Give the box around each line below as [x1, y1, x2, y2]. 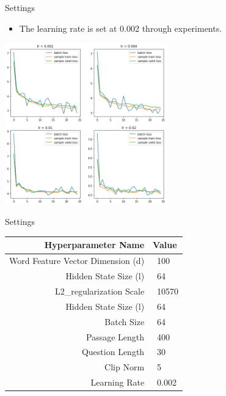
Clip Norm [104, 361, 145, 373]
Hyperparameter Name [44, 238, 145, 251]
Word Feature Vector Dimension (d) [9, 254, 145, 267]
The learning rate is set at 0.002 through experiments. [19, 21, 222, 34]
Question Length [81, 345, 145, 358]
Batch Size [104, 315, 145, 328]
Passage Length [86, 330, 145, 343]
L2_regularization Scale [54, 284, 145, 297]
